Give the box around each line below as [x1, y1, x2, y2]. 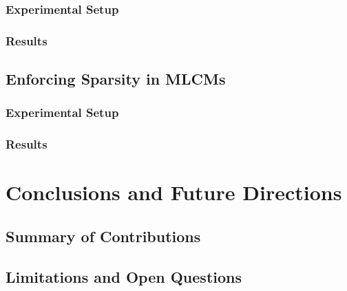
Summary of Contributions [6, 225, 201, 246]
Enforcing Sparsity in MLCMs [6, 68, 226, 89]
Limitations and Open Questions [6, 266, 242, 287]
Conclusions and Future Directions [6, 178, 342, 206]
